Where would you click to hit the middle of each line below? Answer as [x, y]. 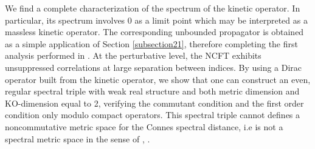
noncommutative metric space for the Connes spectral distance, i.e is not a [144, 126]
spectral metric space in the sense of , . [78, 138]
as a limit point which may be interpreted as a [221, 20]
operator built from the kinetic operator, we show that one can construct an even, [158, 79]
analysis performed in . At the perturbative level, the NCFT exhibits [133, 55]
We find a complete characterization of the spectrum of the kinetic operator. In [153, 8]
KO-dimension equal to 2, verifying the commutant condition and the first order [154, 103]
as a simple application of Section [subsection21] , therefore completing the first [151, 43]
